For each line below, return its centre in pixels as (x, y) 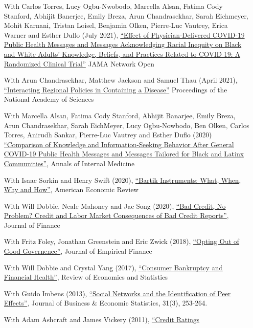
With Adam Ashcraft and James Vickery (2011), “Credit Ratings (102, 319)
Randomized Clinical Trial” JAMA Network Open (79, 63)
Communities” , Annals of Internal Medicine (69, 163)
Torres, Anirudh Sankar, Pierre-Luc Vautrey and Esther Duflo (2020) (108, 135)
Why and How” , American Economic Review (71, 189)
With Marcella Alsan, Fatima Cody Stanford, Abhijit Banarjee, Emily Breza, (120, 115)
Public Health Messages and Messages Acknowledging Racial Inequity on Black (123, 44)
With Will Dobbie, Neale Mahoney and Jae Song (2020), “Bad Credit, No (115, 206)
